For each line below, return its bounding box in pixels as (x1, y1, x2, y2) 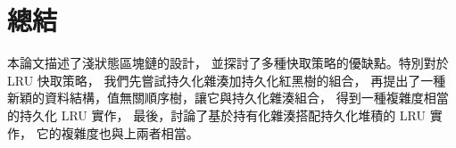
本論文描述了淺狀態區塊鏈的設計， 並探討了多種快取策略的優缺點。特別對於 (7, 53, 449, 72)
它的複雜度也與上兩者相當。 (36, 123, 199, 142)
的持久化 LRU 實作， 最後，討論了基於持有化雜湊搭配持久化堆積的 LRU (7, 105, 426, 124)
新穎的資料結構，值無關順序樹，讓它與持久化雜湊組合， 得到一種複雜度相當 (7, 88, 449, 107)
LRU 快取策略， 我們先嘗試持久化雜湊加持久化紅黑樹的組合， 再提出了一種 (7, 70, 446, 89)
